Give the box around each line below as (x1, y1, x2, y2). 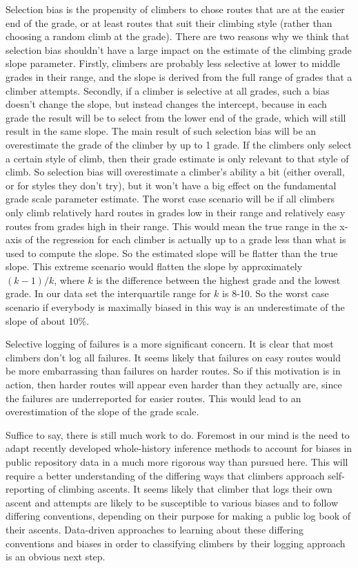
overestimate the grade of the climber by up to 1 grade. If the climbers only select (6, 137, 352, 151)
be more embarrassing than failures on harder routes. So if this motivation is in (6, 363, 341, 378)
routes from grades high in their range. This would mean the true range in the (6, 218, 337, 233)
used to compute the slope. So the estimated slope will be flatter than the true (6, 245, 338, 260)
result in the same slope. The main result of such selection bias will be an (6, 124, 317, 138)
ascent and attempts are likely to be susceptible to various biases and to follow (6, 495, 339, 509)
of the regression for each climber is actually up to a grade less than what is (25, 232, 346, 247)
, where (54, 272, 85, 287)
